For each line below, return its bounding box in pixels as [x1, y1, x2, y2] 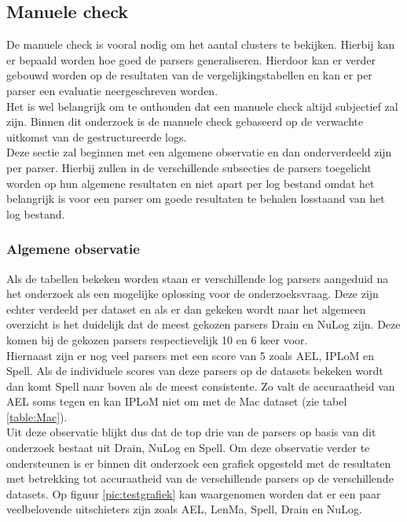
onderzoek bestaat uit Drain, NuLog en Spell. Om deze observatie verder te [6, 439, 370, 456]
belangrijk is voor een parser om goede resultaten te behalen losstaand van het [6, 190, 385, 207]
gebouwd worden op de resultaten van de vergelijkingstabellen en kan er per [6, 67, 372, 83]
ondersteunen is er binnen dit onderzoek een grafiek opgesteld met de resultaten [6, 454, 391, 471]
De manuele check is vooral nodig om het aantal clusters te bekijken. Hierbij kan [6, 36, 395, 53]
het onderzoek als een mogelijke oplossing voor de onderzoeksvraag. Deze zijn [6, 285, 379, 302]
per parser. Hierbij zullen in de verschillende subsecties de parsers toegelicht [6, 159, 372, 175]
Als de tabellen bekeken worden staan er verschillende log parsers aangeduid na [6, 270, 389, 286]
